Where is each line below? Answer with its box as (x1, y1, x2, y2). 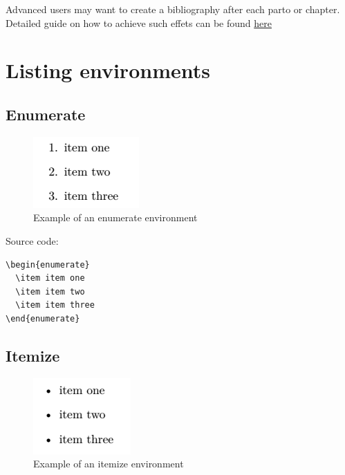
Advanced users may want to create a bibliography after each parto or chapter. (6, 2, 340, 16)
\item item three (15, 300, 95, 310)
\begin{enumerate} (6, 259, 90, 270)
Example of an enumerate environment (33, 210, 198, 225)
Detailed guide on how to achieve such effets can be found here (6, 15, 272, 30)
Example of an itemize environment (33, 456, 184, 471)
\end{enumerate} (6, 313, 80, 324)
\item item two (15, 286, 85, 297)
